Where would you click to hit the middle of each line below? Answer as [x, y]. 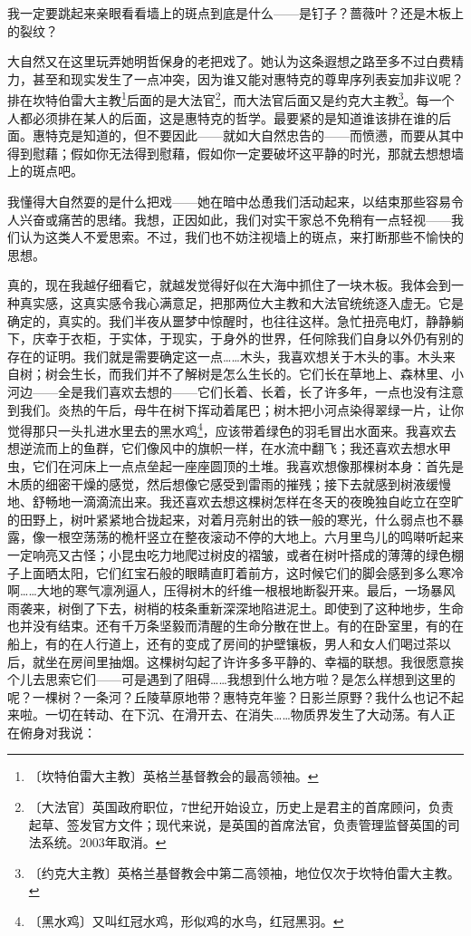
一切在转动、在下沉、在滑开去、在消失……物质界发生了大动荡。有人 [244, 714]
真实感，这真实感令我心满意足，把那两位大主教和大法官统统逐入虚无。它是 [241, 302]
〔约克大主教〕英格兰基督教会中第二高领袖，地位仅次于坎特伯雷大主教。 [244, 872]
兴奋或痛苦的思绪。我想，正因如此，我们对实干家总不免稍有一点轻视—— [235, 219]
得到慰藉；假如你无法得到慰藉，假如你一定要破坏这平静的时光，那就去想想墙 [235, 153]
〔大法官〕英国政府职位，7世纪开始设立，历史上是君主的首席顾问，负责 [241, 807]
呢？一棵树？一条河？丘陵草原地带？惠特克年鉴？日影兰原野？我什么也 [216, 696]
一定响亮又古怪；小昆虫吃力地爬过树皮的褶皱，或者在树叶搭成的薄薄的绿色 [229, 554]
